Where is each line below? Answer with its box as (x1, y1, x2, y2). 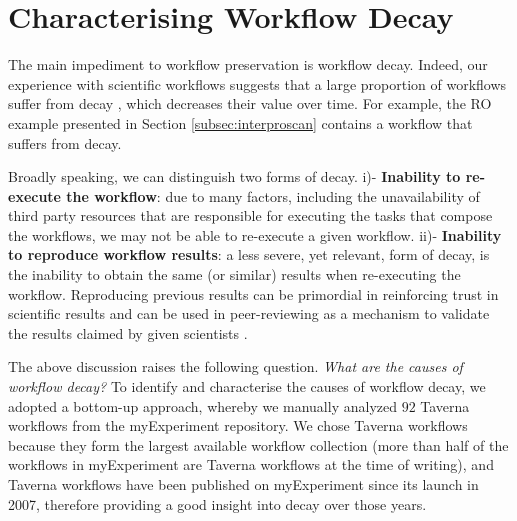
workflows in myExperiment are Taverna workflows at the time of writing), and (8, 454, 494, 475)
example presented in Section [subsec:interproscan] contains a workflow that (8, 112, 473, 133)
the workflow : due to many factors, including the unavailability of (66, 185, 480, 206)
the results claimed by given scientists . (8, 322, 248, 343)
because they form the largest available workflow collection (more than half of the (8, 434, 509, 455)
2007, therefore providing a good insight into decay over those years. (8, 493, 427, 514)
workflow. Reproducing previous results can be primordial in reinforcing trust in (8, 283, 499, 304)
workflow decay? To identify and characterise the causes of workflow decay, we (8, 376, 486, 397)
